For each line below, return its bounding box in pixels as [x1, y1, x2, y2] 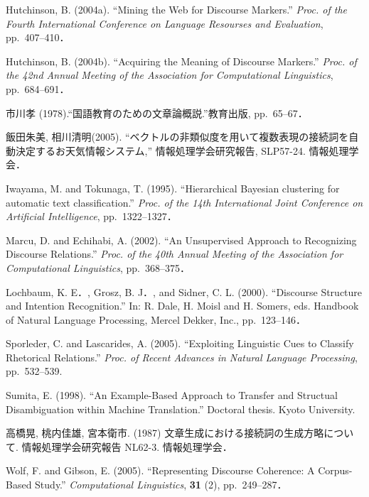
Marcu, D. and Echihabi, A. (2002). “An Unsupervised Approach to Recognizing [6, 232, 357, 247]
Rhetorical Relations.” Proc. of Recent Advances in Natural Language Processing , [6, 349, 358, 364]
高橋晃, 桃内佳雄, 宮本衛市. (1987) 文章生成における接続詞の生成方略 [6, 425, 324, 440]
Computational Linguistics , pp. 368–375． [6, 260, 190, 275]
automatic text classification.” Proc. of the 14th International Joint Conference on [6, 195, 363, 209]
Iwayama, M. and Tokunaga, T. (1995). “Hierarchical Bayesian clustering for [6, 180, 340, 195]
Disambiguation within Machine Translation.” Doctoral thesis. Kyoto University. [6, 401, 355, 416]
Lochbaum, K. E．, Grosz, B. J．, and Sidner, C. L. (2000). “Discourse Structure [6, 284, 363, 299]
